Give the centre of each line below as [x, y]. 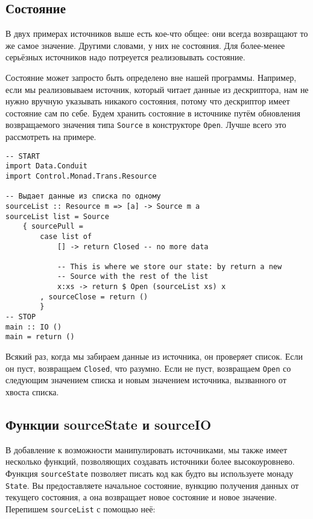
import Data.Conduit [47, 166]
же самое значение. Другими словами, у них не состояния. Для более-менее [145, 45]
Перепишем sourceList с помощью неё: [81, 508]
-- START [23, 156]
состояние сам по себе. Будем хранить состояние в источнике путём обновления [153, 113]
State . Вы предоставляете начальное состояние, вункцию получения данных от [152, 485]
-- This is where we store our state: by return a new [169, 266]
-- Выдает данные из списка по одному [83, 196]
